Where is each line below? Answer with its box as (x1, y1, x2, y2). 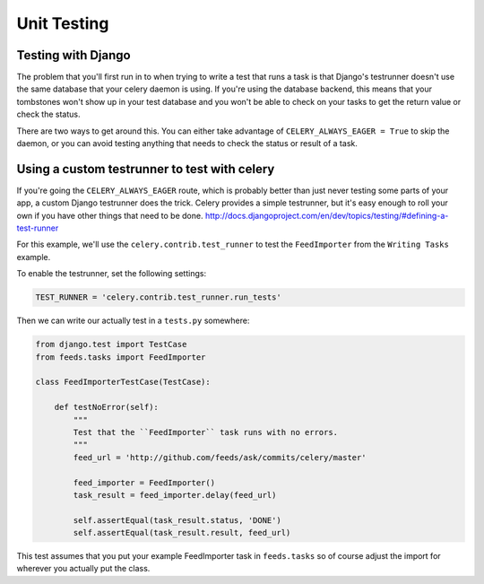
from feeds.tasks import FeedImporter (35, 352, 206, 362)
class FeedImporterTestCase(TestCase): (35, 377, 211, 388)
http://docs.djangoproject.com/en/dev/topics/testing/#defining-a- (204, 210, 449, 221)
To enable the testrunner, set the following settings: (16, 268, 206, 279)
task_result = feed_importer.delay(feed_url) (73, 490, 277, 500)
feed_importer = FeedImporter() (73, 477, 215, 488)
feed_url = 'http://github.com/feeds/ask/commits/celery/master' (73, 452, 367, 462)
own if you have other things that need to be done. (16, 210, 203, 221)
